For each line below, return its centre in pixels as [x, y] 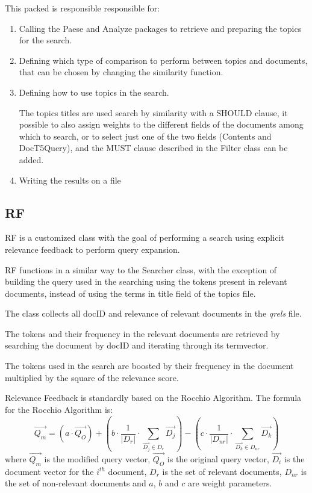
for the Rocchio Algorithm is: [59, 409]
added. [31, 159]
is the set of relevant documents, [222, 471]
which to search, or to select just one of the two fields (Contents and [145, 136]
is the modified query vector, [97, 458]
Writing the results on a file [70, 180]
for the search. [45, 40]
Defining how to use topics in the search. [94, 92]
